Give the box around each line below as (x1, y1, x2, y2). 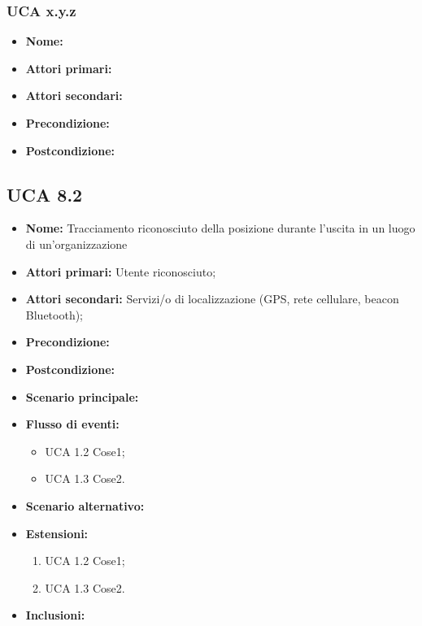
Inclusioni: (25, 606, 85, 624)
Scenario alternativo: (25, 497, 145, 514)
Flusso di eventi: (25, 415, 120, 433)
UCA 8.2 (7, 181, 83, 206)
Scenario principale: (25, 388, 139, 405)
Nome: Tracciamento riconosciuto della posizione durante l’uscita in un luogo (25, 220, 415, 237)
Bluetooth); (25, 306, 84, 323)
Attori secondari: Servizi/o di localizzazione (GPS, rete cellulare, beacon (25, 290, 399, 307)
